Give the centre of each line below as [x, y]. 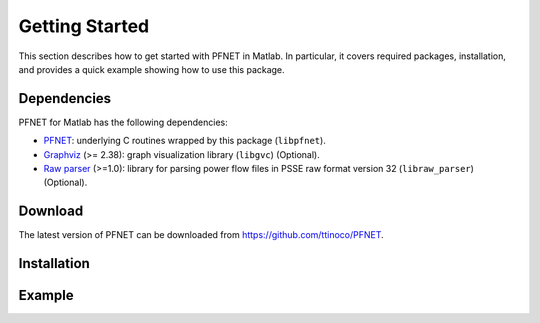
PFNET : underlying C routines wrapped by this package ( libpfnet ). [185, 141]
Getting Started [84, 26]
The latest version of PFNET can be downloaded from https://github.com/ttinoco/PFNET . [201, 235]
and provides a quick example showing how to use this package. [151, 69]
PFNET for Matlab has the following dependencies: [123, 122]
